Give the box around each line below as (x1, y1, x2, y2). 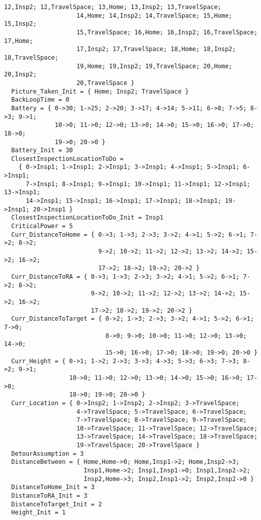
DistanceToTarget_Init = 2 (11, 500, 102, 508)
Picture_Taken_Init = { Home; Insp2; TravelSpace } (11, 88, 189, 95)
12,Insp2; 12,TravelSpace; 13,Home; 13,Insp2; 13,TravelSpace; (4, 4, 222, 11)
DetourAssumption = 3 (11, 450, 84, 457)
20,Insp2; (4, 71, 37, 78)
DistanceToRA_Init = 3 (11, 492, 88, 500)
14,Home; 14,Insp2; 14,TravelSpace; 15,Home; (76, 12, 233, 19)
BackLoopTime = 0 (11, 96, 69, 104)
